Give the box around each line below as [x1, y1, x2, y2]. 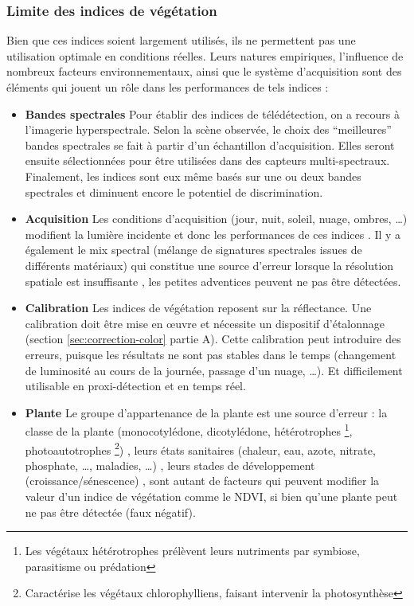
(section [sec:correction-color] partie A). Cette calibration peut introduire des [25, 330, 401, 347]
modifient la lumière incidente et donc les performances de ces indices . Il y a [25, 225, 401, 242]
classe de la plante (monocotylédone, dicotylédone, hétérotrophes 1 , [25, 420, 353, 439]
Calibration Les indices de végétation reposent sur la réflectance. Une [25, 299, 372, 316]
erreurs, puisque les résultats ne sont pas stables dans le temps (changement [25, 346, 396, 362]
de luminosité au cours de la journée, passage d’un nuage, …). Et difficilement [25, 362, 403, 378]
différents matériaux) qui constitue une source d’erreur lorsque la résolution [25, 256, 394, 273]
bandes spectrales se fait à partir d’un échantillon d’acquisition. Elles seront [25, 136, 395, 153]
